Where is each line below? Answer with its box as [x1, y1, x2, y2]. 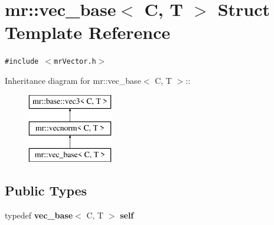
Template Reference [5, 20, 171, 44]
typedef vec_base [5, 208, 73, 221]
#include [5, 57, 39, 66]
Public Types [5, 181, 87, 199]
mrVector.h [54, 57, 96, 66]
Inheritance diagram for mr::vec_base [5, 74, 141, 86]
